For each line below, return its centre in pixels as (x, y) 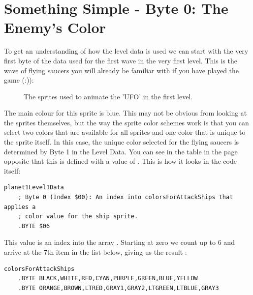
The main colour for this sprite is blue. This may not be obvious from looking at (126, 113)
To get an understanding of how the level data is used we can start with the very (126, 51)
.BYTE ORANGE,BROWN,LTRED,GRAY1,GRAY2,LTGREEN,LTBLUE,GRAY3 (118, 288)
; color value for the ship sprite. (78, 217)
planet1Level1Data (34, 188)
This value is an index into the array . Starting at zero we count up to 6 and (119, 242)
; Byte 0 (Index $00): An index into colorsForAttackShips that (126, 197)
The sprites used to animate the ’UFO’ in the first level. (108, 96)
